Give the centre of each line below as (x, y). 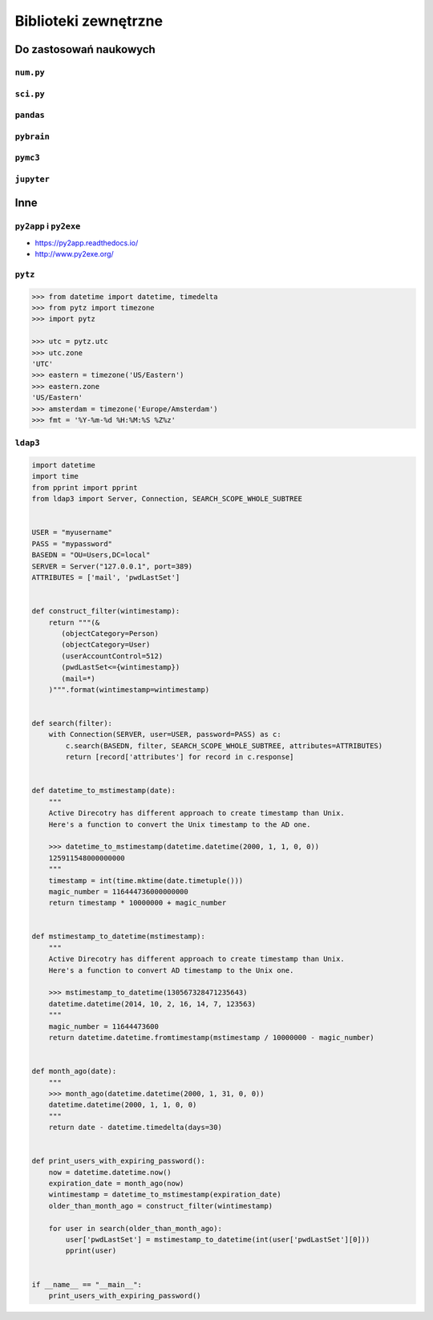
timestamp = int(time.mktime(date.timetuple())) (146, 881)
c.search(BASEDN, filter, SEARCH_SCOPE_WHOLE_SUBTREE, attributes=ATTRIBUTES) (224, 745)
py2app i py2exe (48, 226)
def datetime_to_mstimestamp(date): (104, 791)
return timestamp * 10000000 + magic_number (138, 903)
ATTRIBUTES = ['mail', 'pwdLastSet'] (106, 577)
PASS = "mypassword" (72, 544)
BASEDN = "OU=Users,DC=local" (91, 555)
